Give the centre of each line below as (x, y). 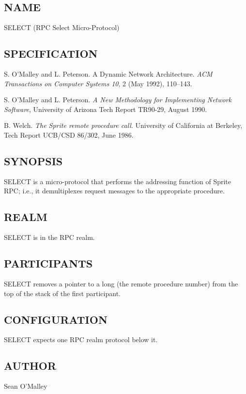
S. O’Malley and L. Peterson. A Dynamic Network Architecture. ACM (108, 74)
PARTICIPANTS (48, 263)
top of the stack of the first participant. (62, 293)
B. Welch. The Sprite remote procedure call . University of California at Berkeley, (123, 125)
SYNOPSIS (33, 161)
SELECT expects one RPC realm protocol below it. (81, 339)
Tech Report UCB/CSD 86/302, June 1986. (69, 134)
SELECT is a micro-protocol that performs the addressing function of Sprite (117, 181)
